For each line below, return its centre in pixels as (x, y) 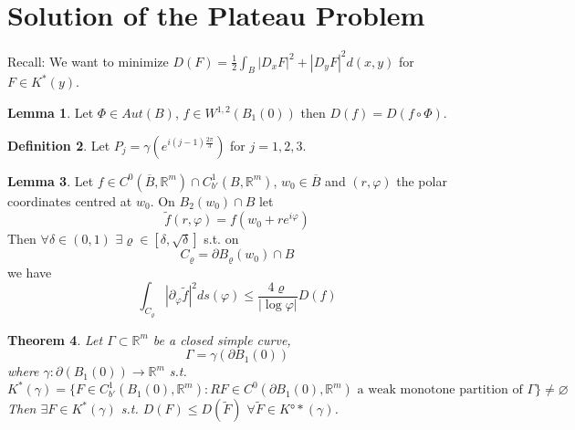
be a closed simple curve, (222, 339)
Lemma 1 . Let (51, 113)
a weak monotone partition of (440, 390)
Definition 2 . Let (59, 145)
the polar (422, 180)
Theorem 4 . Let (55, 339)
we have (30, 272)
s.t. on (221, 239)
